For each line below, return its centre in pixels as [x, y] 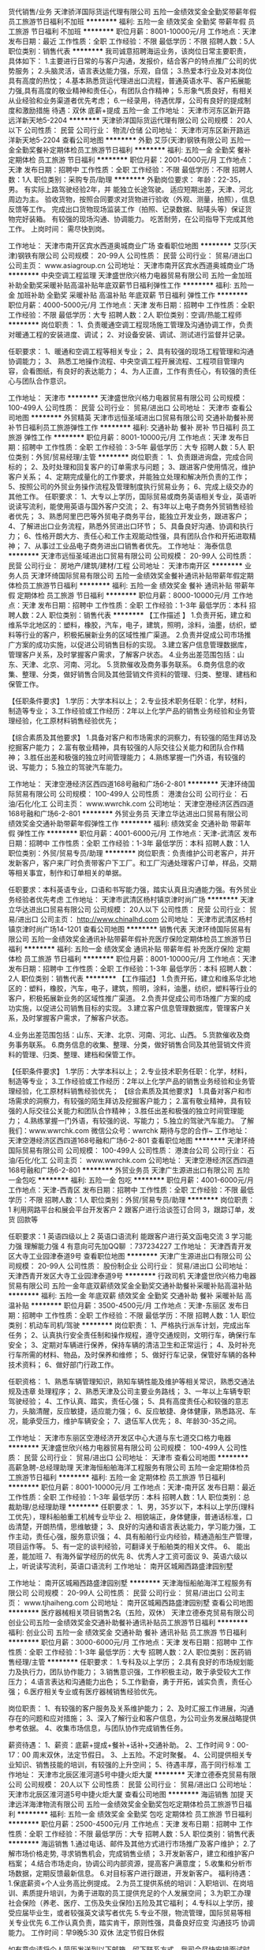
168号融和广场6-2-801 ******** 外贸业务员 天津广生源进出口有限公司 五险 [129, 1170]
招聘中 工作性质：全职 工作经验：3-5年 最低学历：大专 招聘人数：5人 [134, 447]
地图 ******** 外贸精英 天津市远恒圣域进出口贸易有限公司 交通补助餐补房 [134, 418]
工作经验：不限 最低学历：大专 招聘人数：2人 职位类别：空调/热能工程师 [125, 315]
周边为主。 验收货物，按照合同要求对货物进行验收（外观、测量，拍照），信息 [132, 199]
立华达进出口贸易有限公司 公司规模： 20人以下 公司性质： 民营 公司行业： [128, 909]
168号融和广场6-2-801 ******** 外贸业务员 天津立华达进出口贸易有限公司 [128, 813]
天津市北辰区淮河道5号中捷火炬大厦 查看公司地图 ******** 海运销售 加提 [126, 1794]
